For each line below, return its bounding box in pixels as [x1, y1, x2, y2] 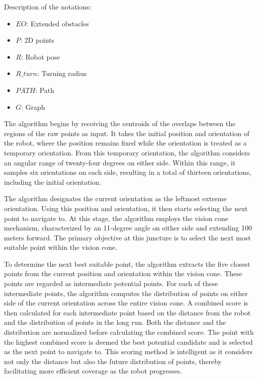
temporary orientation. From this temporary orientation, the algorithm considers [4, 147, 250, 157]
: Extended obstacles [26, 18, 89, 28]
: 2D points [20, 35, 55, 45]
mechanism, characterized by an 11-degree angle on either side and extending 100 [4, 223, 252, 233]
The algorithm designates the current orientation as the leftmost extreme [4, 193, 227, 204]
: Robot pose [21, 51, 60, 62]
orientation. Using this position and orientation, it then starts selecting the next [4, 203, 248, 213]
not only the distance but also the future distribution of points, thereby [4, 356, 222, 366]
